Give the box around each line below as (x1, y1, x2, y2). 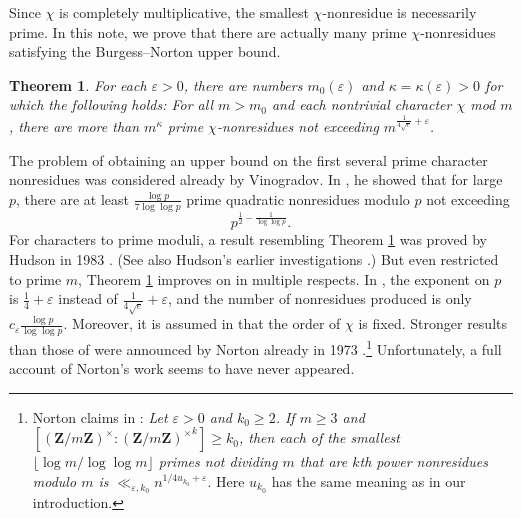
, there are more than (9, 116, 140, 137)
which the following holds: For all (9, 94, 213, 115)
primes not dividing (158, 451, 278, 472)
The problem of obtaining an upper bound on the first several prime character (9, 149, 488, 170)
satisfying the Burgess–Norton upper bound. (9, 41, 281, 62)
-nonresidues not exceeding (216, 116, 379, 137)
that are (299, 451, 348, 472)
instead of (58, 288, 118, 309)
